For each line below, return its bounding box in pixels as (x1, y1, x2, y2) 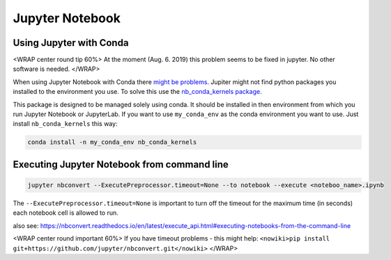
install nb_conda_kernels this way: (13, 120, 118, 128)
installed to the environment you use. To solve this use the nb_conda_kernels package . (13, 88, 262, 96)
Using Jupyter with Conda (13, 37, 129, 49)
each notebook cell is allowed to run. (13, 209, 118, 217)
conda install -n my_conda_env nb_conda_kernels (27, 138, 197, 146)
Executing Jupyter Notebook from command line (13, 159, 229, 170)
